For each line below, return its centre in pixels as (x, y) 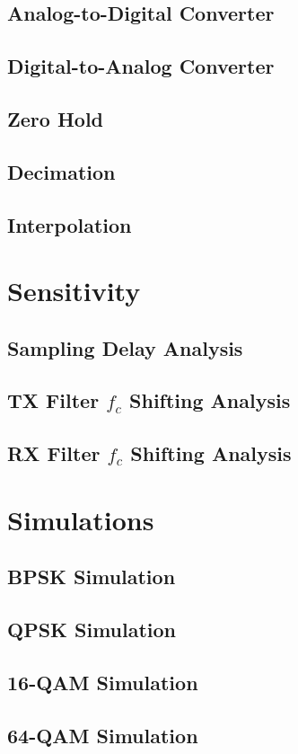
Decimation (61, 171)
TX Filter (53, 400)
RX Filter (54, 453)
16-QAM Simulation (103, 682)
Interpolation (70, 224)
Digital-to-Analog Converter (141, 66)
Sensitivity (74, 291)
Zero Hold (55, 118)
